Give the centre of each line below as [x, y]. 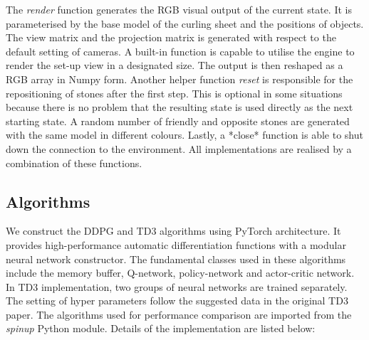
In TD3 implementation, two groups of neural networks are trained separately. [177, 286]
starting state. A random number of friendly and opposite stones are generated [178, 121]
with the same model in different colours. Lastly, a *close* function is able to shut [184, 135]
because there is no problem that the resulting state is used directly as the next [180, 107]
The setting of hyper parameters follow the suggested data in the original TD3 [177, 301]
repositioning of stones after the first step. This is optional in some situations [174, 93]
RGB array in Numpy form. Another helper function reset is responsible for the [180, 79]
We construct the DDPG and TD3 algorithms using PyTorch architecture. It [173, 231]
